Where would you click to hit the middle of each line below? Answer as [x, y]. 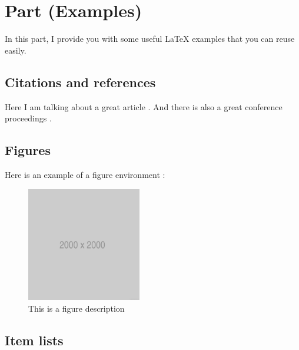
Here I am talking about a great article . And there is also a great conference [144, 106]
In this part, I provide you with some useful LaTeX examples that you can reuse [150, 39]
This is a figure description [77, 308]
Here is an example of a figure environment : [85, 174]
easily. [16, 50]
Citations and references [80, 82]
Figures [28, 150]
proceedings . [28, 118]
